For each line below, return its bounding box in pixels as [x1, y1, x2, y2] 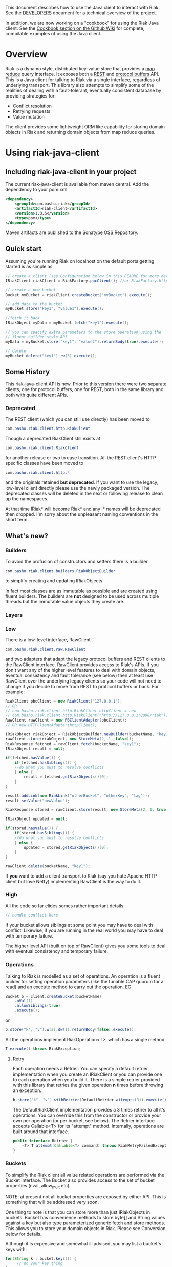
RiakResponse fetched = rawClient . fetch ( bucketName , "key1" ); [5, 741, 141, 746]
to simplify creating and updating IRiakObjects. [5, 577, 104, 584]
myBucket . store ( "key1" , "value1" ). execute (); [5, 306, 104, 311]
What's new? [5, 531, 49, 540]
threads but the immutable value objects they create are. [5, 598, 125, 605]
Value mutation [12, 113, 45, 120]
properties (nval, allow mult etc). [5, 1182, 71, 1190]
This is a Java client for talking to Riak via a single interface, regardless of [5, 76, 161, 83]
